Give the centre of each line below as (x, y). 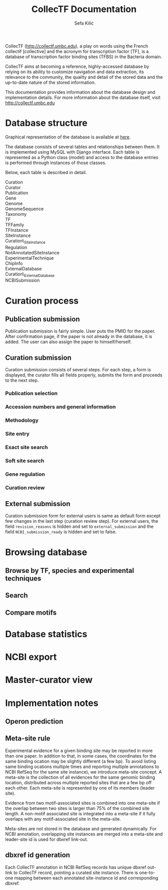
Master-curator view (49, 680)
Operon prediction (34, 721)
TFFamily (15, 225)
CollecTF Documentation (84, 9)
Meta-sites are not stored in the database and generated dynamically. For (81, 828)
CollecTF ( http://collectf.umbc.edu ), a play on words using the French (77, 46)
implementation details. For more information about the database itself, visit (83, 97)
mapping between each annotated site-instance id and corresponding (86, 878)
